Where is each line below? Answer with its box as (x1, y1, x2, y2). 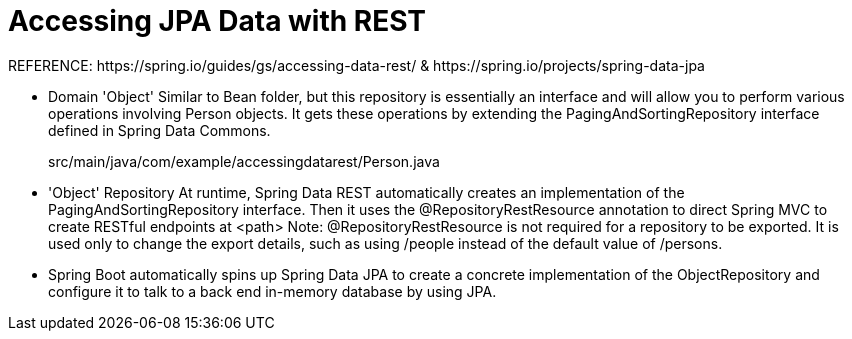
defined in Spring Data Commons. (48, 121, 271, 139)
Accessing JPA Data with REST (8, 4, 427, 38)
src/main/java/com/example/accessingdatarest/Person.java (48, 152, 440, 170)
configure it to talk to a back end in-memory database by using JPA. (48, 282, 497, 300)
